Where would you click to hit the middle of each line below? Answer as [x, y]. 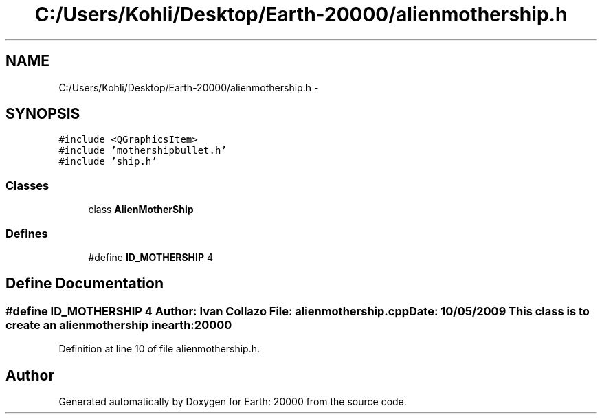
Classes [27, 185]
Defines [27, 233]
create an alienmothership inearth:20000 [119, 325]
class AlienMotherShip [141, 209]
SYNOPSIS [43, 114]
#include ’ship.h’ [108, 162]
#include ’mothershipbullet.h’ [143, 151]
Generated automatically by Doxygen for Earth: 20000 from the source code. [233, 401]
